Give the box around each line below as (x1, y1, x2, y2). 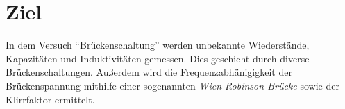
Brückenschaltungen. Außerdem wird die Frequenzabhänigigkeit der (6, 65, 292, 79)
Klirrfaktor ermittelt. (6, 92, 95, 106)
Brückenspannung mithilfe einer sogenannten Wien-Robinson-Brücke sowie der (6, 78, 339, 92)
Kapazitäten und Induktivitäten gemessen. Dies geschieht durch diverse (6, 51, 310, 65)
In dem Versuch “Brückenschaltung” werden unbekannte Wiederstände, (6, 37, 310, 52)
